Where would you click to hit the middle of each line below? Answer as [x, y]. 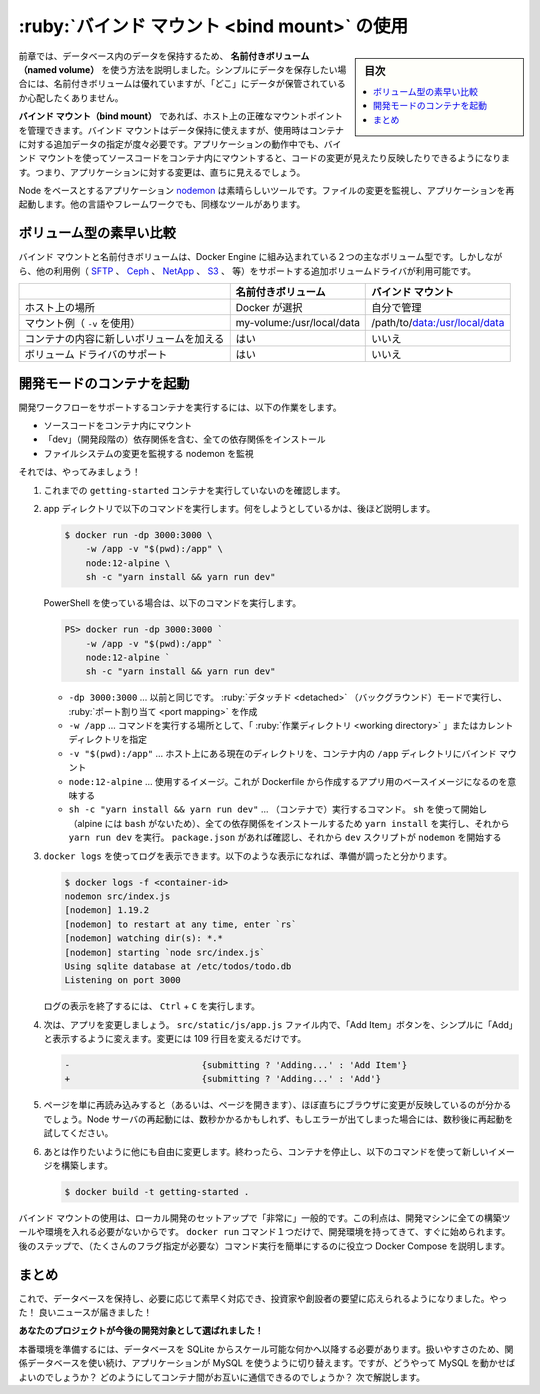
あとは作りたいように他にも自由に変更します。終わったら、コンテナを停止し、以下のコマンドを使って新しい [266, 1151]
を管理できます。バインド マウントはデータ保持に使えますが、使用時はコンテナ [181, 130]
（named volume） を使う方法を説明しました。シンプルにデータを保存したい [178, 69]
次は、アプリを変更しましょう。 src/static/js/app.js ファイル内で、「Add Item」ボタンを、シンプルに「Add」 [281, 1024]
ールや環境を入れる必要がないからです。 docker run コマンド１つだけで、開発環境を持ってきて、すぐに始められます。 [264, 1232]
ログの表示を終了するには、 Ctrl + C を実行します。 [151, 1006]
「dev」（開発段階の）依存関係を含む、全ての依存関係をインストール [185, 439]
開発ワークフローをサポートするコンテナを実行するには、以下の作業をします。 [180, 407]
